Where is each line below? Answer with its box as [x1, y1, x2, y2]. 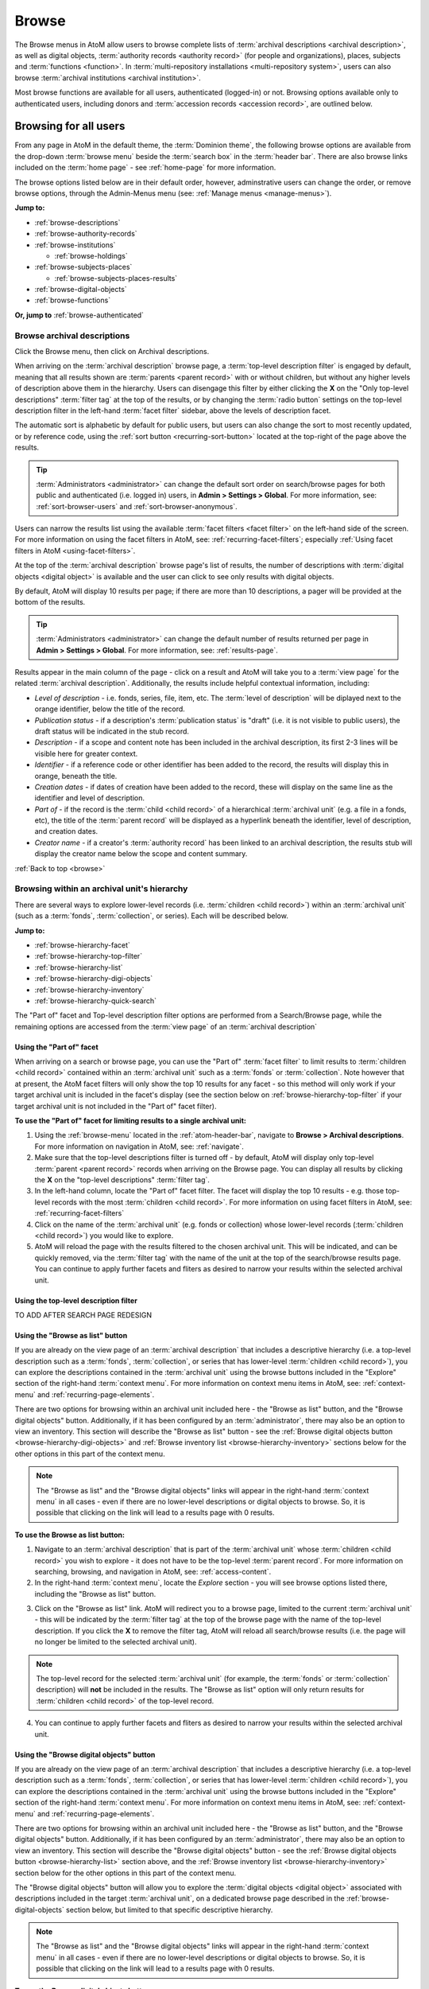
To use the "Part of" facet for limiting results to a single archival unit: [14, 1116, 246, 1126]
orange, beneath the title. [34, 771, 118, 780]
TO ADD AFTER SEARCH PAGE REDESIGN [14, 1310, 153, 1320]
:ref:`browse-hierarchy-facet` [34, 940, 131, 950]
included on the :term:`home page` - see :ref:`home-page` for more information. [14, 163, 276, 173]
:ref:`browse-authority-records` [34, 229, 138, 239]
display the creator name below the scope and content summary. [34, 849, 248, 858]
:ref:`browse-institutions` [34, 239, 116, 250]
